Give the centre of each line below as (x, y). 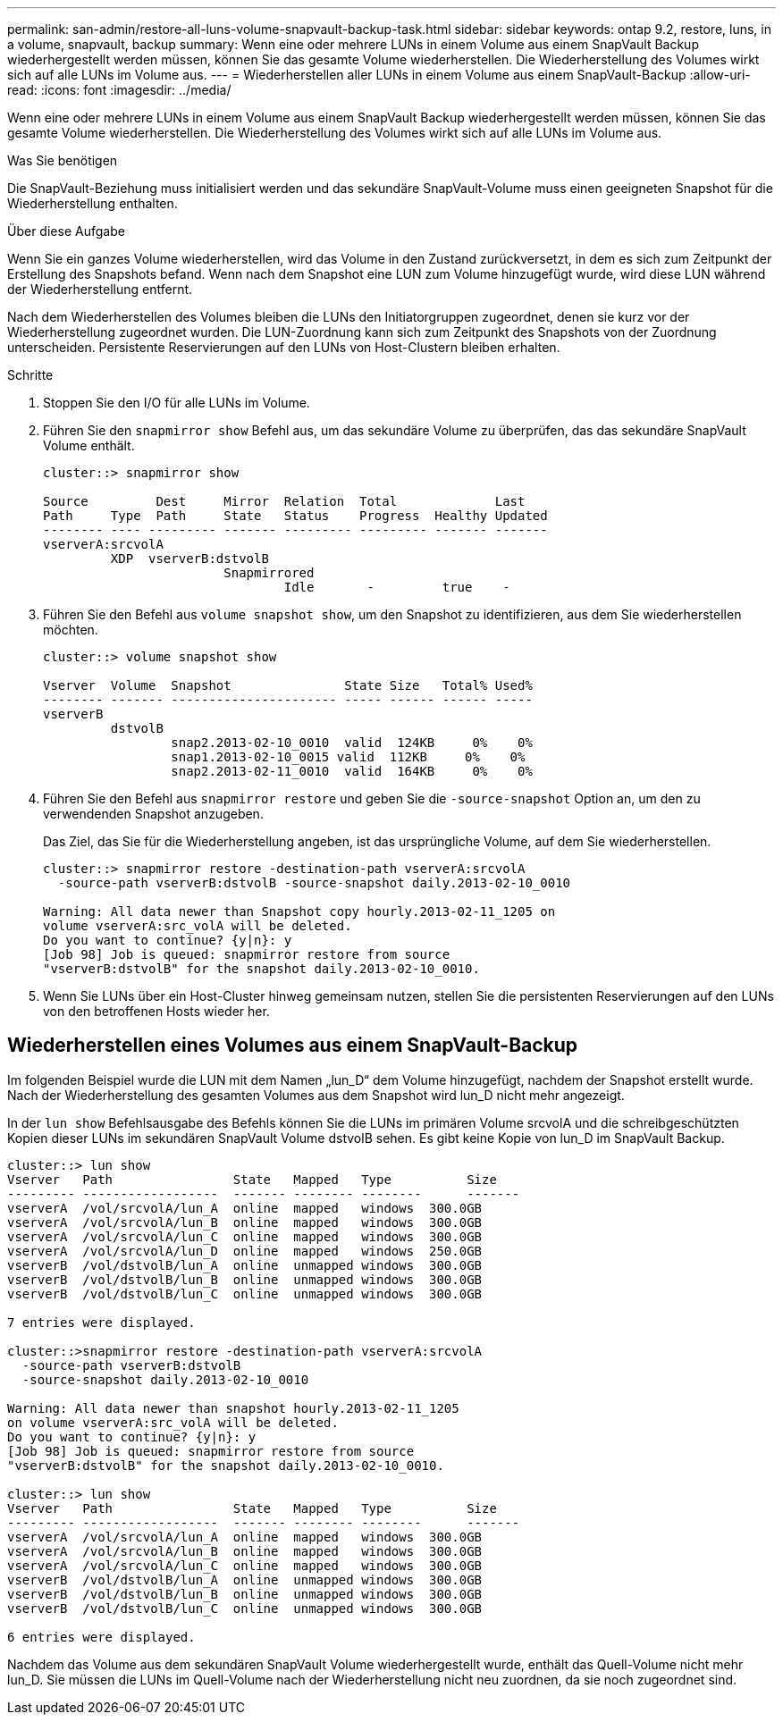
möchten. (71, 630)
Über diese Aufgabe (66, 231)
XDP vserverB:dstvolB (189, 559)
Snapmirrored (269, 573)
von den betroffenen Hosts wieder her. (156, 1011)
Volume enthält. (89, 445)
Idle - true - (397, 587)
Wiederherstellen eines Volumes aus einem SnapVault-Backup (293, 1046)
